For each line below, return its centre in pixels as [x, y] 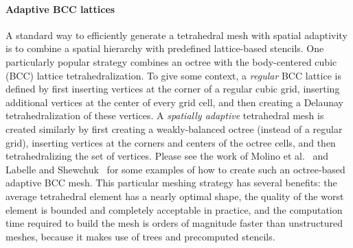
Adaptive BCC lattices [60, 9]
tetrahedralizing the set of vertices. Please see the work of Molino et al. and [167, 156]
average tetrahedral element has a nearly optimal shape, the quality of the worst [175, 196]
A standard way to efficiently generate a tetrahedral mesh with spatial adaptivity [176, 35]
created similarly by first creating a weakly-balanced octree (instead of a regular [174, 128]
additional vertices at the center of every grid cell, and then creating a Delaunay [175, 102]
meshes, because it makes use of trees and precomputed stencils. [140, 236]
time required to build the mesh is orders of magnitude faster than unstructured [174, 223]
